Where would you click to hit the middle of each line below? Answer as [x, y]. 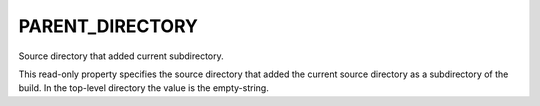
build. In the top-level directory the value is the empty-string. [143, 88]
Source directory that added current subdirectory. [121, 56]
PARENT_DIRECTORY [108, 26]
